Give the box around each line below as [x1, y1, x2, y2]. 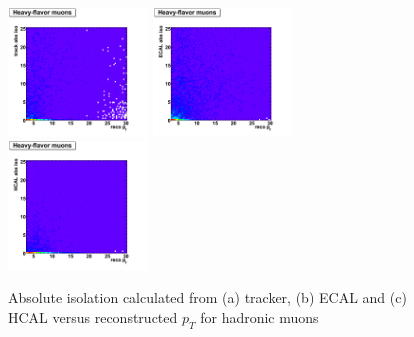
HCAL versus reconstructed [8, 306, 178, 327]
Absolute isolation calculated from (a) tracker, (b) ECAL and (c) [8, 287, 407, 308]
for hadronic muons [200, 306, 319, 327]
